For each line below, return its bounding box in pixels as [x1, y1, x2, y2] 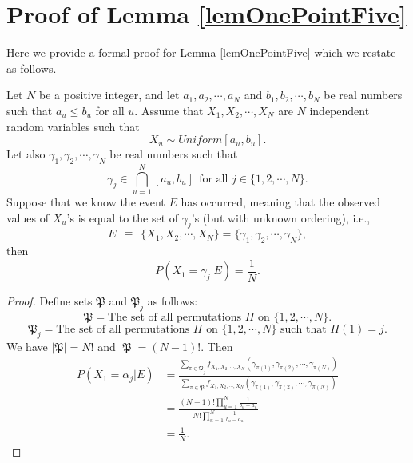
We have [6, 337, 48, 354]
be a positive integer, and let [38, 86, 180, 103]
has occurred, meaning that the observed [181, 194, 381, 210]
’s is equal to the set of [66, 209, 179, 226]
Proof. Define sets [6, 293, 93, 309]
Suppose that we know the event [6, 194, 165, 210]
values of [6, 209, 49, 226]
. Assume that [134, 102, 204, 118]
